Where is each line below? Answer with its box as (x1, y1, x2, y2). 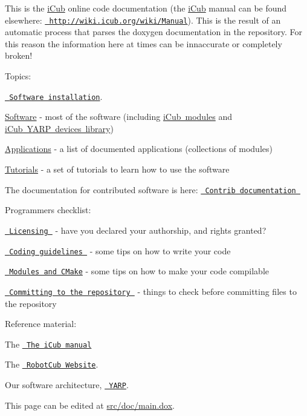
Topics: (5, 70, 31, 82)
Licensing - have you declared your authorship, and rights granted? (9, 223, 267, 236)
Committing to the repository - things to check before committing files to (9, 285, 297, 297)
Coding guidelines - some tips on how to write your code (9, 244, 231, 257)
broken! (5, 49, 33, 62)
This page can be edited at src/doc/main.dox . (5, 398, 175, 411)
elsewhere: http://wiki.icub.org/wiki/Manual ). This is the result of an (5, 13, 281, 26)
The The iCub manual (5, 337, 92, 350)
